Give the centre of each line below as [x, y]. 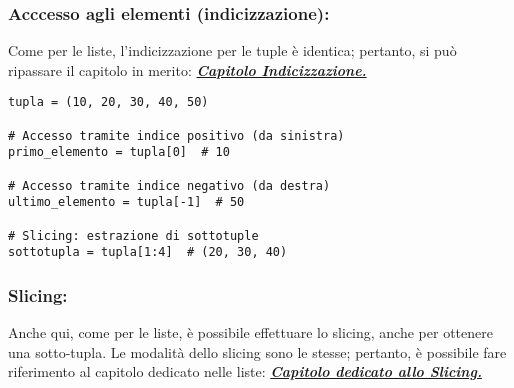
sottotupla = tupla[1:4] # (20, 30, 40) [148, 252]
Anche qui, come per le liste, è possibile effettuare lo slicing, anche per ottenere [250, 332]
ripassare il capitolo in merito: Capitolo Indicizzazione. [187, 69]
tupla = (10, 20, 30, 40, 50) [108, 102]
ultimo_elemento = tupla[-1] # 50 [126, 202]
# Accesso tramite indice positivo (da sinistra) [176, 135]
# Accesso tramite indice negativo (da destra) [169, 185]
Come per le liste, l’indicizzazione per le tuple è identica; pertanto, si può [232, 50]
